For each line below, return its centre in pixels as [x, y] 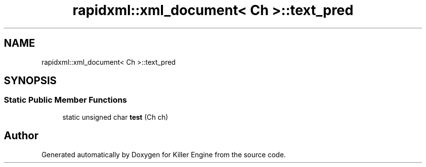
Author [21, 136]
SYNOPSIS [30, 81]
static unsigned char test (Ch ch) [115, 117]
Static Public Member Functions [66, 100]
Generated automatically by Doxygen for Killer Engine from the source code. [164, 154]
